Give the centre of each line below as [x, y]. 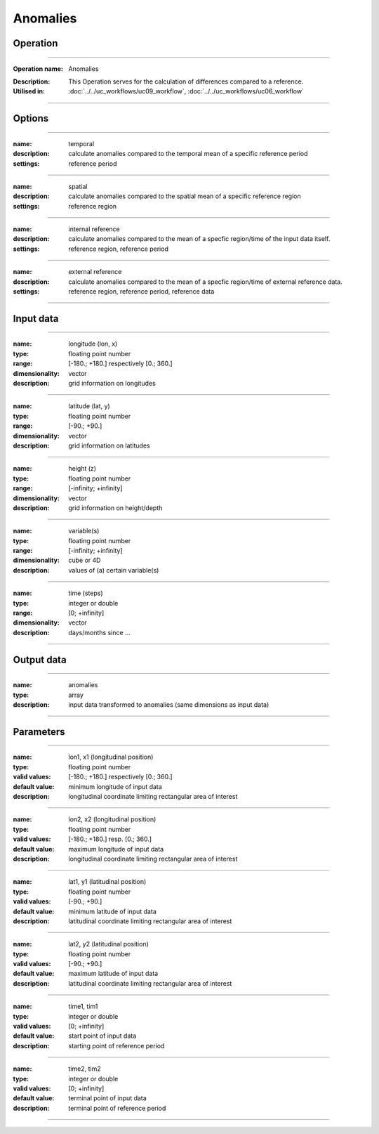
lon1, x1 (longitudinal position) [111, 757]
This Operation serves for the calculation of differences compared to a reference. [186, 82]
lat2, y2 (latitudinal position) [108, 944]
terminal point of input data [107, 1098]
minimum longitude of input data [115, 786]
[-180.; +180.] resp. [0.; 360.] [110, 839]
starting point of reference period [117, 1045]
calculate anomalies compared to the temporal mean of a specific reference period [188, 154]
